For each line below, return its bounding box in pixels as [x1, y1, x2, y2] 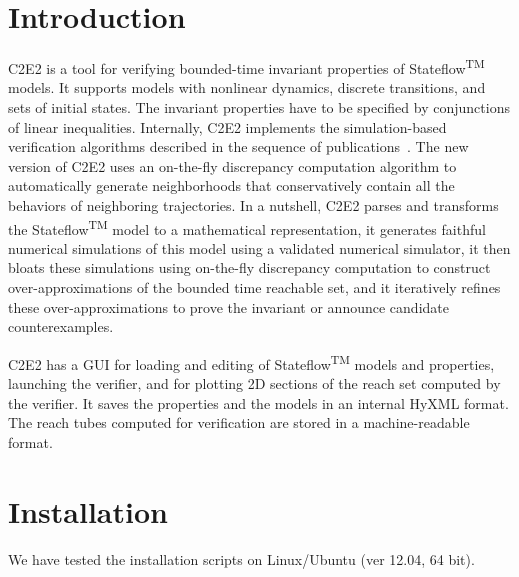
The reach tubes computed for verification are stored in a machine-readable [8, 412, 470, 433]
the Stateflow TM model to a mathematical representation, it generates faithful [8, 215, 486, 239]
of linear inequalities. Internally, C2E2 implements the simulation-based [8, 116, 447, 137]
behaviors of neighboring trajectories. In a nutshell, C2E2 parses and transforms [8, 194, 499, 215]
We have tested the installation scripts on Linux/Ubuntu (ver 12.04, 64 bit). [8, 548, 475, 569]
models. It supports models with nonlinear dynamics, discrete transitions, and [8, 77, 486, 98]
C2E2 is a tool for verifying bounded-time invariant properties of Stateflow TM [8, 55, 485, 78]
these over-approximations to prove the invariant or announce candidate [8, 296, 449, 317]
